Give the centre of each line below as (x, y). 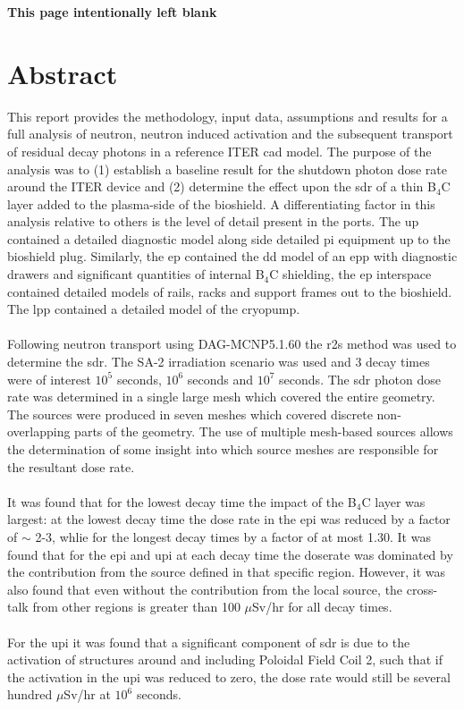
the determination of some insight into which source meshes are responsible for (223, 449)
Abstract (63, 73)
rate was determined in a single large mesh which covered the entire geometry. (221, 397)
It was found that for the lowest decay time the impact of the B (182, 501)
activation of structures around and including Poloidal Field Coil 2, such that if (225, 659)
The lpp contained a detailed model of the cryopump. (154, 309)
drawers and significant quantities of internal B (136, 274)
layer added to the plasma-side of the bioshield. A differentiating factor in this (221, 203)
